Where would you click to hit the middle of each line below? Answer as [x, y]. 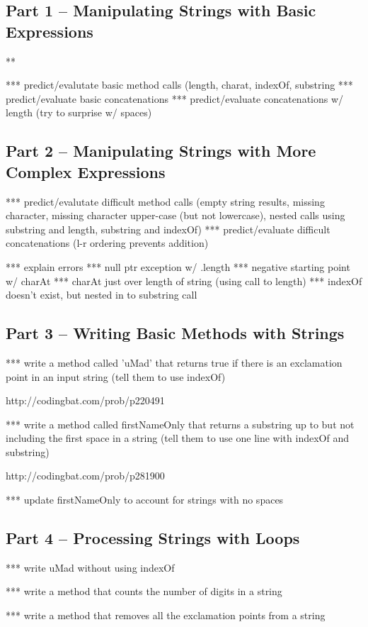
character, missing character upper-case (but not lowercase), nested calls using [176, 215]
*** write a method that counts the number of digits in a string [144, 591]
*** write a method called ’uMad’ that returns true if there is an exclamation [174, 362]
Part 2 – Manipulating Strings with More [161, 151]
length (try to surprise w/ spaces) [79, 112]
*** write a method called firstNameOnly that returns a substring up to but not [180, 424]
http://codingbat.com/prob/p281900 [85, 476]
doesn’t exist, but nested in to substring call [102, 295]
